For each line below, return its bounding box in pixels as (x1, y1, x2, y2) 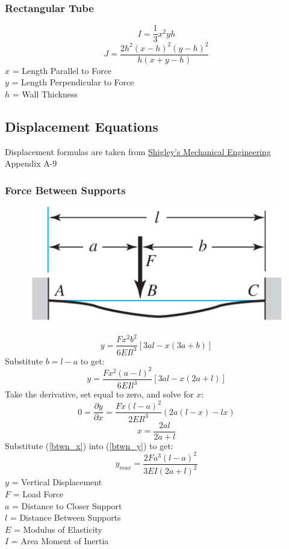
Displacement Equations (5, 117, 158, 136)
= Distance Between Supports (10, 511, 121, 524)
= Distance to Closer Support (12, 499, 122, 512)
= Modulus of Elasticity (14, 523, 102, 535)
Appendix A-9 (5, 157, 57, 170)
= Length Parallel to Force (12, 64, 112, 76)
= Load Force (13, 487, 64, 500)
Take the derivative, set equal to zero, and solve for (5, 388, 194, 400)
